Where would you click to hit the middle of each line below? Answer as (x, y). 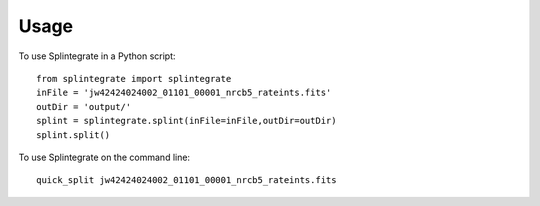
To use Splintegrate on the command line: (104, 157)
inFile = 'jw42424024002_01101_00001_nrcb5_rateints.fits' (184, 93)
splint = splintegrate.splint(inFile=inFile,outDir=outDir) (186, 121)
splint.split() (73, 134)
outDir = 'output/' (84, 106)
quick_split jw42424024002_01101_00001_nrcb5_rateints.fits (186, 180)
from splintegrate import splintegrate (134, 78)
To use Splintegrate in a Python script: (97, 56)
